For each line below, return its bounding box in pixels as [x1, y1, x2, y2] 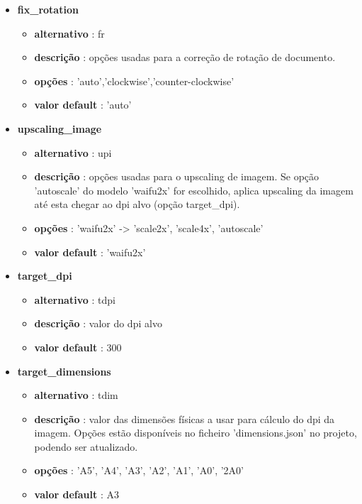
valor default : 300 [34, 339, 122, 354]
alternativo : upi [34, 145, 112, 160]
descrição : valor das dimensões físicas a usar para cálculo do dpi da [34, 411, 335, 426]
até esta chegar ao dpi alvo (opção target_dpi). [34, 197, 240, 212]
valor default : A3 [34, 487, 119, 502]
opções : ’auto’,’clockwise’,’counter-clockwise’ [34, 73, 234, 88]
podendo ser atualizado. [34, 439, 138, 454]
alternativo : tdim [34, 388, 118, 402]
